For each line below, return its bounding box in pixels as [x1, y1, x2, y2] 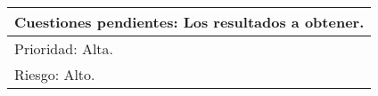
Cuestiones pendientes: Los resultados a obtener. [14, 12, 365, 32]
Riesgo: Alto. [14, 64, 95, 84]
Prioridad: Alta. [14, 38, 114, 59]
